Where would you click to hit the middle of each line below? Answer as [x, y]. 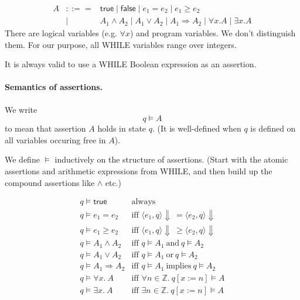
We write [21, 109]
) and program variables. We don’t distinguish [213, 33]
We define [22, 159]
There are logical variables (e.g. [61, 33]
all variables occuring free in [55, 139]
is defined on [273, 128]
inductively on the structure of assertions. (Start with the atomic [171, 159]
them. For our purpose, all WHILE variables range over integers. [121, 44]
